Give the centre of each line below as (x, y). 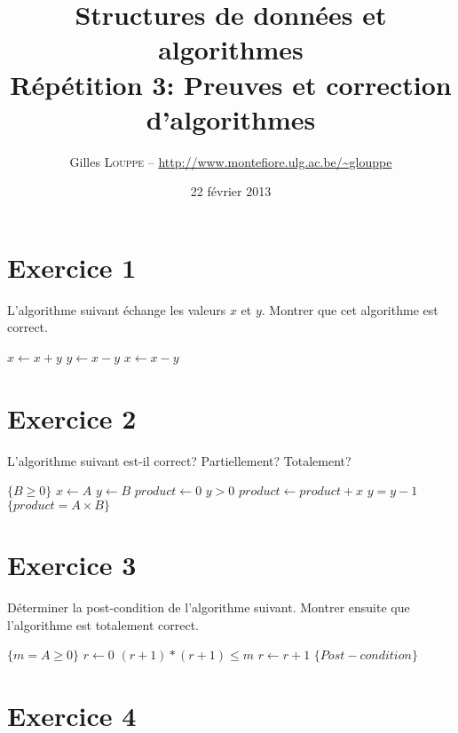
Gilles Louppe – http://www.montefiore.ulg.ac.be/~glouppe (231, 161)
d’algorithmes (231, 118)
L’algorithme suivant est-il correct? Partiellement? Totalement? (179, 460)
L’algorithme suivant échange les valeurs (117, 309)
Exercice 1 (72, 267)
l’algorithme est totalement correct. (103, 624)
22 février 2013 (231, 191)
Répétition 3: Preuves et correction (231, 84)
